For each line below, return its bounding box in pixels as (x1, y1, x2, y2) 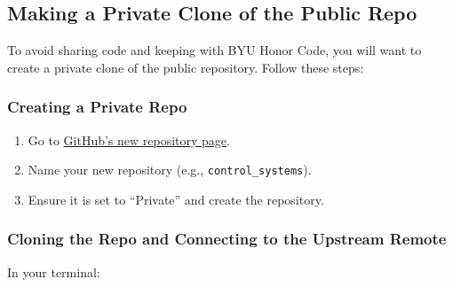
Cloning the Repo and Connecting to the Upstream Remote (7, 228, 447, 250)
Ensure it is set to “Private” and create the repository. (28, 190, 324, 208)
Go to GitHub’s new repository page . (28, 130, 230, 149)
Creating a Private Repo (7, 96, 187, 118)
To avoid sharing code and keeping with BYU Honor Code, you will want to (7, 41, 422, 59)
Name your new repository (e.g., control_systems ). (28, 160, 312, 179)
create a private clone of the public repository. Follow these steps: (7, 58, 364, 76)
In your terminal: (7, 262, 100, 281)
